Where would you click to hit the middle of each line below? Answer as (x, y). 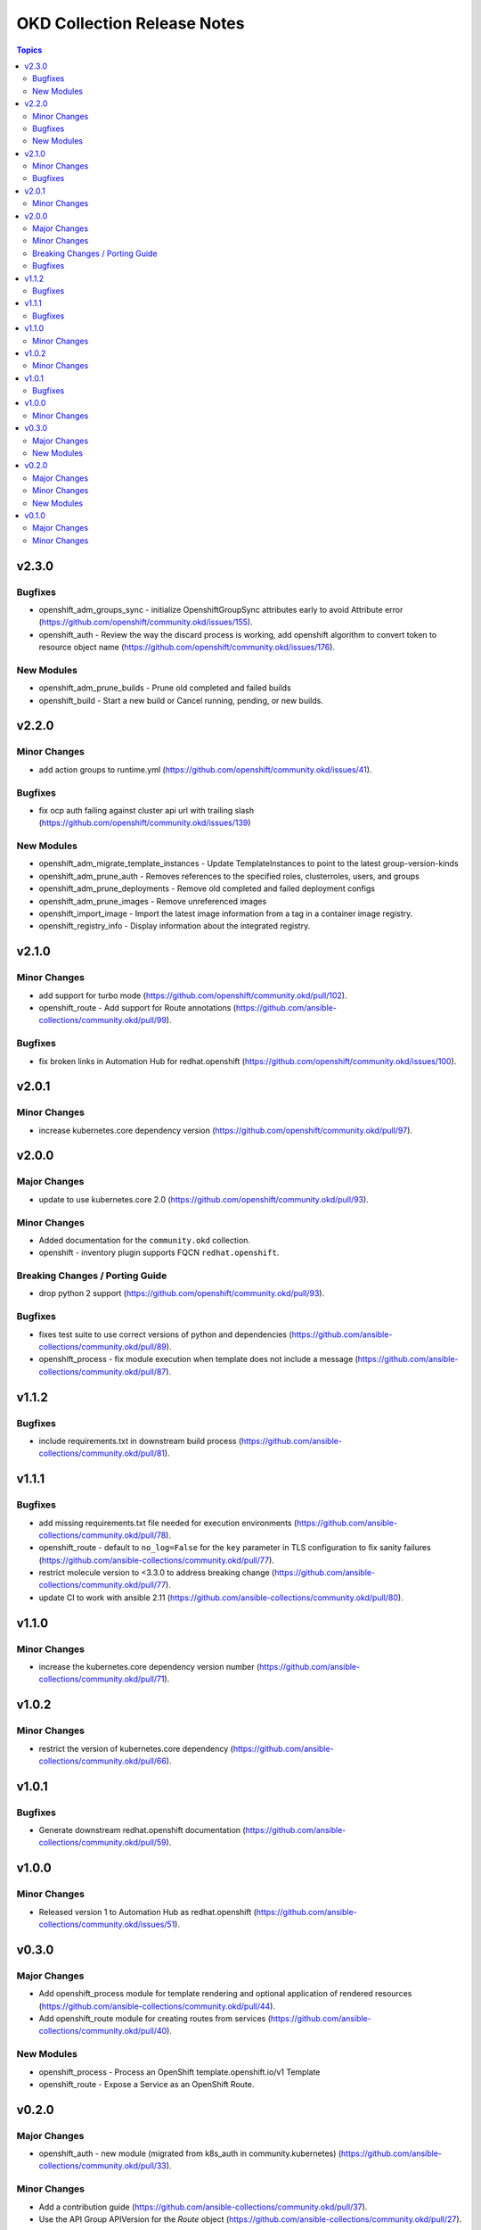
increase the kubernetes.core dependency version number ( (149, 1667)
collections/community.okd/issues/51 (107, 1924)
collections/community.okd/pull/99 (102, 1020)
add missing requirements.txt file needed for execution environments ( (168, 1523)
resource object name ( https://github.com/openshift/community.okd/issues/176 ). (187, 648)
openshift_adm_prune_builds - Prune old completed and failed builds (165, 688)
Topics (29, 50)
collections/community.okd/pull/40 (103, 2031)
